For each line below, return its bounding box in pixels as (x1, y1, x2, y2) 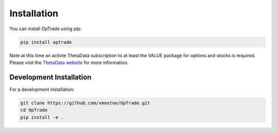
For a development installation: (9, 86, 74, 92)
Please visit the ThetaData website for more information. (9, 59, 129, 65)
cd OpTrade (20, 107, 48, 113)
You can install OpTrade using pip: (9, 26, 82, 32)
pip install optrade (20, 39, 72, 45)
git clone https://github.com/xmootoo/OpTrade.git (20, 100, 151, 106)
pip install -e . (20, 114, 64, 120)
